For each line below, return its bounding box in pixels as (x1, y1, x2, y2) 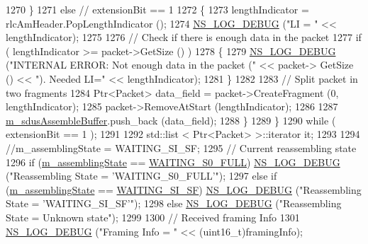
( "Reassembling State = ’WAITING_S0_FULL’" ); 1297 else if (6, 168, 277, 183)
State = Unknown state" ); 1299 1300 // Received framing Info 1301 (6, 209, 300, 224)
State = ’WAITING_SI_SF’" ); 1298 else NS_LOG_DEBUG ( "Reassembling (6, 196, 342, 211)
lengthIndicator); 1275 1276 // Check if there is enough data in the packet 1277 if (6, 30, 362, 45)
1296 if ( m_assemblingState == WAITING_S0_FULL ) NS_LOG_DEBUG (6, 154, 340, 169)
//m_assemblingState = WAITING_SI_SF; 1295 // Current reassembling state (6, 140, 357, 155)
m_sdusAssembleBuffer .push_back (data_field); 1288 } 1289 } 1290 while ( (6, 112, 336, 127)
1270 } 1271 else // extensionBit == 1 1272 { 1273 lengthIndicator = (6, 2, 309, 16)
